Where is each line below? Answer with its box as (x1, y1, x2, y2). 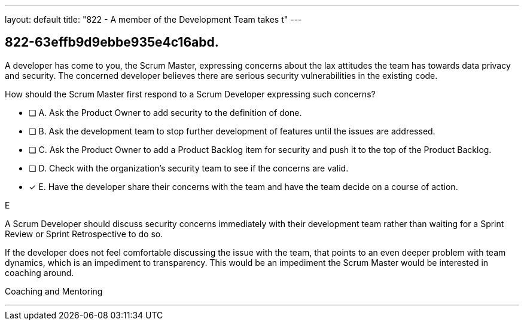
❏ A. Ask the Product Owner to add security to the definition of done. (29, 107, 302, 118)
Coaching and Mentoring (5, 286, 103, 296)
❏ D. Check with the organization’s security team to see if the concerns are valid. (29, 162, 349, 173)
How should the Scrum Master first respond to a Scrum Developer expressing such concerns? (5, 88, 376, 99)
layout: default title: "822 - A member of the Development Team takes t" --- (5, 14, 302, 24)
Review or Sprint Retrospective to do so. (5, 228, 163, 239)
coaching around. (5, 267, 74, 278)
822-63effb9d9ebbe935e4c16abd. (5, 35, 219, 50)
